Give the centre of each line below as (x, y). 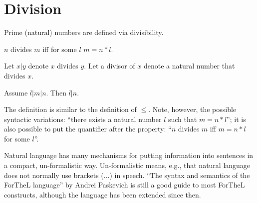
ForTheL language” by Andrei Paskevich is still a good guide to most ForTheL (125, 185)
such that (182, 119)
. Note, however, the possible (192, 109)
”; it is (236, 119)
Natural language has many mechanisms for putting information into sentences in (129, 155)
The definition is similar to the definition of (70, 109)
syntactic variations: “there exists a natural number (83, 119)
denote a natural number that (189, 66)
